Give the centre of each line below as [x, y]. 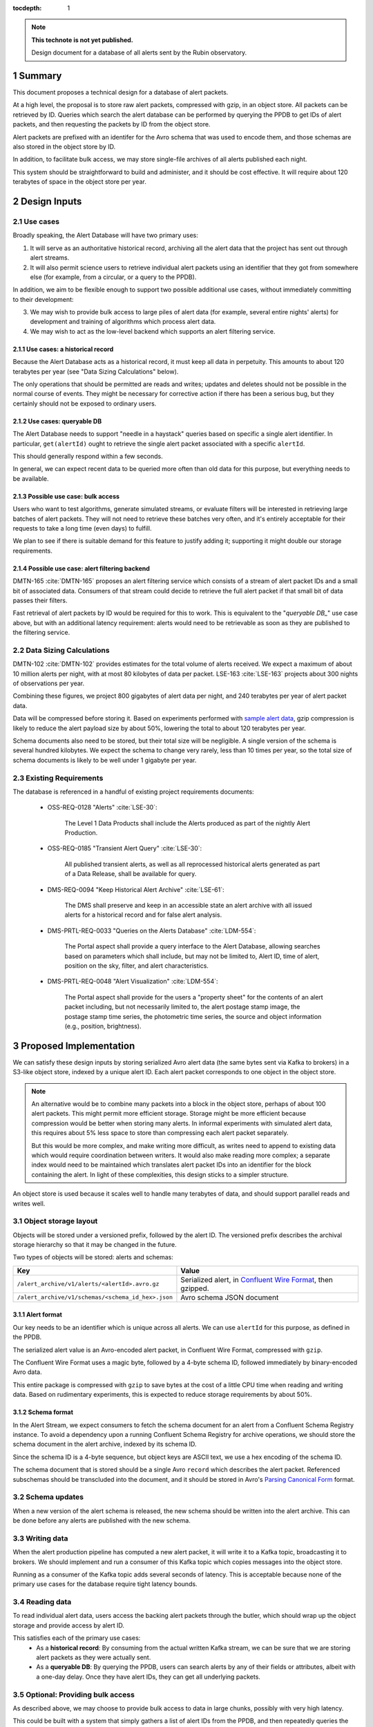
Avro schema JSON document [230, 1297]
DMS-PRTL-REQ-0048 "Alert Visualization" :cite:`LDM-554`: [133, 982]
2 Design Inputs [47, 201]
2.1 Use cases [36, 221]
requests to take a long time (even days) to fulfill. [82, 528]
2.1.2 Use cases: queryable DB [57, 421]
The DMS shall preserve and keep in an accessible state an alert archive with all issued [188, 905]
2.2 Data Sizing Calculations [61, 650]
